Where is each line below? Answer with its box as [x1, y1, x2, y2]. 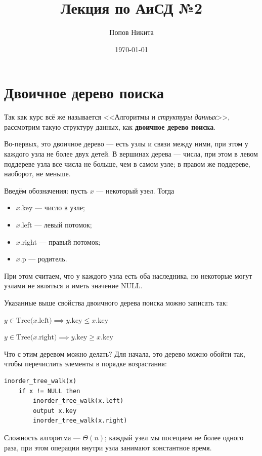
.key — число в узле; [20, 202, 85, 213]
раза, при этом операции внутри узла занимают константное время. [4, 442, 212, 452]
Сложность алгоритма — [4, 432, 80, 442]
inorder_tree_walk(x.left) [33, 397, 124, 405]
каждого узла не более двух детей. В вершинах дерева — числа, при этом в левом [4, 148, 258, 159]
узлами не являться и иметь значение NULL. [4, 280, 143, 291]
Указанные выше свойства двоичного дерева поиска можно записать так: [4, 297, 228, 308]
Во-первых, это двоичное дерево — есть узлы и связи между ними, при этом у [4, 138, 248, 149]
